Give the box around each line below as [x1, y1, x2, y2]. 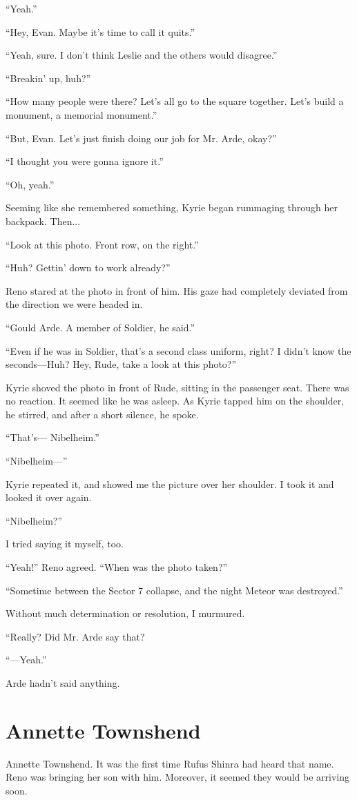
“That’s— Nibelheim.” [6, 430, 99, 445]
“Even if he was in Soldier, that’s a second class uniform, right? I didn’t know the [6, 343, 351, 358]
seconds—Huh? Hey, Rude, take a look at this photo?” [6, 357, 237, 371]
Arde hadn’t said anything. [6, 676, 120, 690]
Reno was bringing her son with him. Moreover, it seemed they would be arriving [6, 770, 350, 784]
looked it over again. [6, 490, 92, 505]
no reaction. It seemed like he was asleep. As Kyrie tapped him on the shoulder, [6, 393, 345, 408]
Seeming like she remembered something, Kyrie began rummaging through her [6, 200, 338, 215]
